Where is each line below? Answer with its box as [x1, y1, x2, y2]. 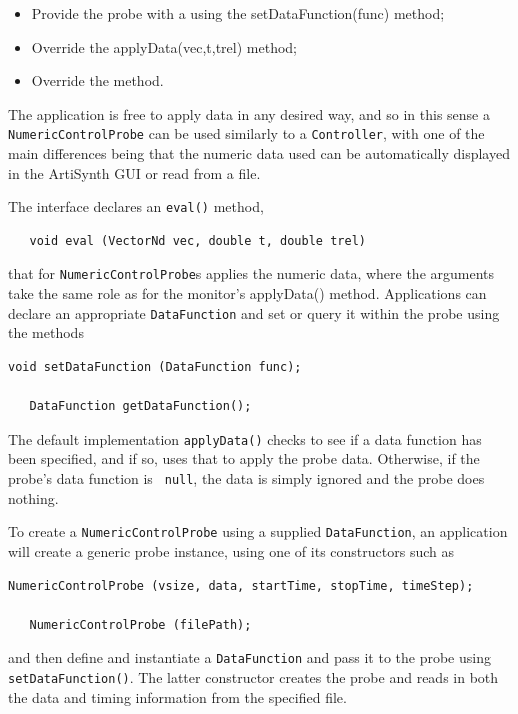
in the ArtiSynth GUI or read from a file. [8, 162, 261, 183]
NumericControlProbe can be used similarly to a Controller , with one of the [8, 123, 485, 144]
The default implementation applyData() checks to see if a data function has [8, 428, 482, 449]
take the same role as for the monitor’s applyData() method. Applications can [8, 283, 487, 304]
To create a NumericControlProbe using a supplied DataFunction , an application [8, 521, 508, 542]
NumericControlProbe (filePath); [29, 617, 252, 632]
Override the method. [31, 70, 164, 91]
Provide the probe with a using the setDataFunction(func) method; [31, 3, 445, 23]
